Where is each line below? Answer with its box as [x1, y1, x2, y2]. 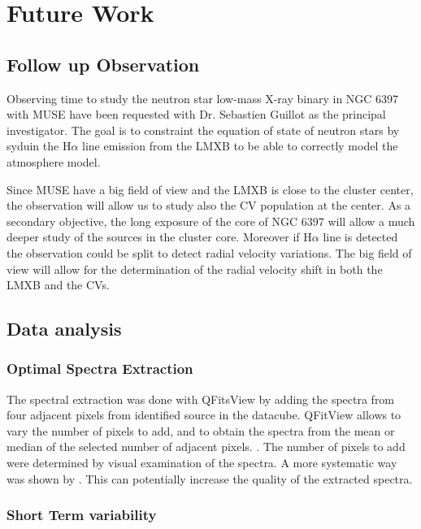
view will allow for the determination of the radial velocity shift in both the [7, 260, 383, 277]
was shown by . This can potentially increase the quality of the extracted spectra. [7, 470, 413, 487]
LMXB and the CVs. [7, 276, 110, 293]
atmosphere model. [7, 153, 101, 170]
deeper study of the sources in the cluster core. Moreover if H [7, 228, 312, 245]
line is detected [323, 228, 398, 245]
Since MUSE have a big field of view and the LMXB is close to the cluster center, [7, 180, 414, 197]
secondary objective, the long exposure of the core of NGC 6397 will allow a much [7, 212, 415, 229]
